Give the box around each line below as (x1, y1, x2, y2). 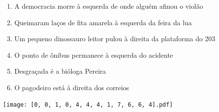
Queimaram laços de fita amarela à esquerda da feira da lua (14, 17, 192, 27)
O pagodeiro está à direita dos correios (14, 82, 129, 92)
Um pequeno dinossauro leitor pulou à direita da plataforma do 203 (14, 33, 215, 44)
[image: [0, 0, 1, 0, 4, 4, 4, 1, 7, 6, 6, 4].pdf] (3, 101, 173, 108)
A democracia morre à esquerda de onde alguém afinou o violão (14, 1, 203, 11)
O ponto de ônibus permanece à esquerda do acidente (14, 49, 173, 60)
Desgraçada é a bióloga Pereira (14, 66, 106, 76)
